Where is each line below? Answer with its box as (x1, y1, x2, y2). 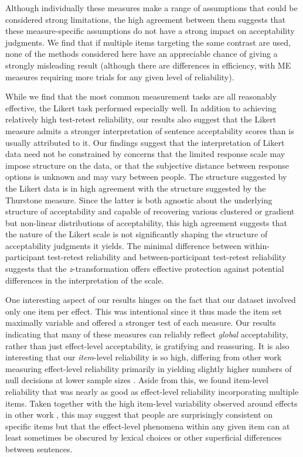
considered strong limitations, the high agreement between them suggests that (5, 13, 286, 25)
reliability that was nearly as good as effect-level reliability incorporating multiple (5, 386, 299, 397)
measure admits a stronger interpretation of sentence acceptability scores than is (5, 124, 294, 137)
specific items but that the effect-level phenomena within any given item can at (5, 420, 290, 432)
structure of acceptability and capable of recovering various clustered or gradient (5, 205, 295, 217)
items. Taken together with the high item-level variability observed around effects (5, 397, 298, 409)
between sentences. (5, 442, 73, 455)
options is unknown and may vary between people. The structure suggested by (5, 170, 287, 183)
